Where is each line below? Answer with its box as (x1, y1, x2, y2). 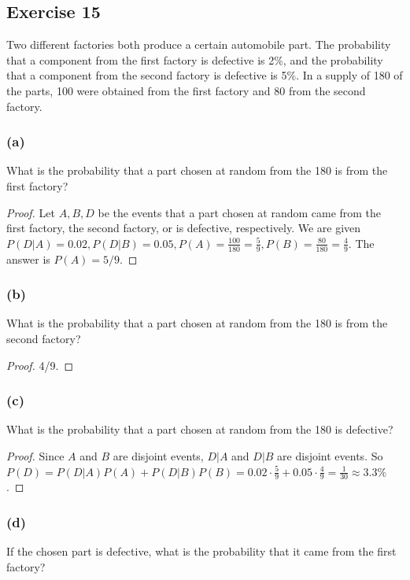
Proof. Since (6, 448, 65, 464)
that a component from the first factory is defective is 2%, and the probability (6, 51, 383, 68)
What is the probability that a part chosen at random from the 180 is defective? (6, 421, 393, 438)
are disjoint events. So (277, 448, 383, 464)
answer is (6, 250, 50, 267)
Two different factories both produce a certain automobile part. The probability (6, 36, 391, 53)
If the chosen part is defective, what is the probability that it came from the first (6, 543, 397, 560)
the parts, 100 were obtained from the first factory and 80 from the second (6, 82, 366, 98)
